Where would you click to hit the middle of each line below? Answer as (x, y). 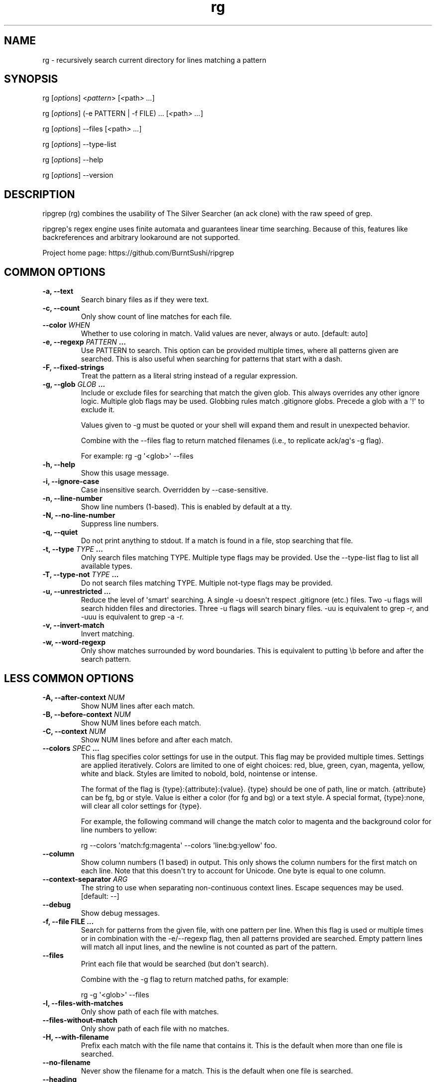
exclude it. (98, 410)
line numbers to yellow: (119, 830)
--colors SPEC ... (71, 748)
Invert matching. (108, 634)
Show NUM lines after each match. (138, 706)
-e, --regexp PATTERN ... (84, 342)
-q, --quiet (60, 532)
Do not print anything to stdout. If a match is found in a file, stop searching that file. (217, 541)
